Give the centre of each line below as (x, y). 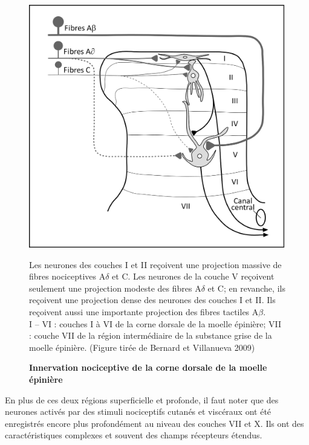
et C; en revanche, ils (246, 288)
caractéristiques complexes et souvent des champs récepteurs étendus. (134, 435)
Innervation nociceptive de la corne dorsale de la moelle (148, 367)
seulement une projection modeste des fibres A (115, 288)
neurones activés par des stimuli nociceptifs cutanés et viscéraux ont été (138, 411)
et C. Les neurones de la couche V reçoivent (193, 276)
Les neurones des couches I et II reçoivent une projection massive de (155, 264)
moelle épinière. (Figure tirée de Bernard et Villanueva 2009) (142, 347)
